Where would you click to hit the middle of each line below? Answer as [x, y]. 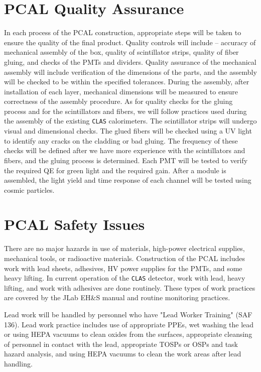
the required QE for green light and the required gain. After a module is [115, 170]
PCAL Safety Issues [75, 224]
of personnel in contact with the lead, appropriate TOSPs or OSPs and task [121, 344]
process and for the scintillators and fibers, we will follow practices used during [125, 111]
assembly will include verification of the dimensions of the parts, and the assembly [130, 72]
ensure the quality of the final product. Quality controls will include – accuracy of [130, 42]
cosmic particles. [29, 190]
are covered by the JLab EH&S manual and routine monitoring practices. [117, 297]
